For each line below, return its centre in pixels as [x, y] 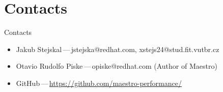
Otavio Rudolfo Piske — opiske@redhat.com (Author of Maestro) [117, 66]
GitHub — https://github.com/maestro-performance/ [99, 83]
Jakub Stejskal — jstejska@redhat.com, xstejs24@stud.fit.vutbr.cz [118, 49]
